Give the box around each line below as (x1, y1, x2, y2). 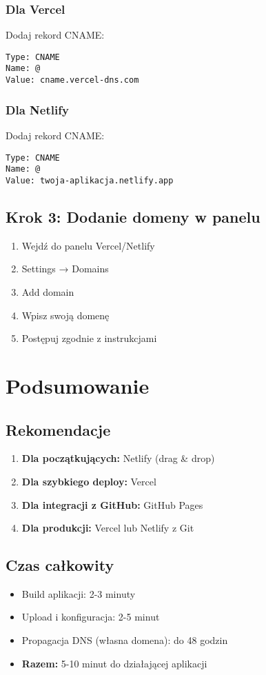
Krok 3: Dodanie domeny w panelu (6, 205, 260, 227)
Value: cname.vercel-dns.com (6, 75, 139, 85)
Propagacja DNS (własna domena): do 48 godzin (21, 633, 228, 647)
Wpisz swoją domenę (21, 308, 110, 322)
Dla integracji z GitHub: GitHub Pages (21, 497, 203, 512)
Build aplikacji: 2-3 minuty (21, 586, 136, 601)
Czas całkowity (6, 554, 114, 576)
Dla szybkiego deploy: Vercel (21, 474, 156, 488)
